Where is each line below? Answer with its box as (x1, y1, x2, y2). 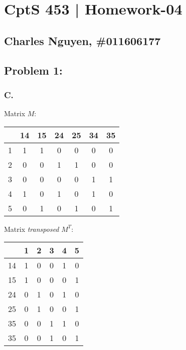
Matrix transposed (4, 223, 59, 234)
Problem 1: (4, 62, 63, 78)
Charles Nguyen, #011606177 (4, 33, 161, 48)
